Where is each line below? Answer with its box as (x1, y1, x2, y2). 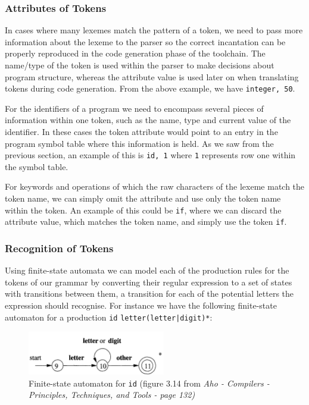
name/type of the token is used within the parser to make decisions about (5, 59, 274, 71)
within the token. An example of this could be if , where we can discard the (5, 203, 282, 216)
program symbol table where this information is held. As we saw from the (5, 137, 274, 149)
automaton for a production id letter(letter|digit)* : (5, 310, 213, 323)
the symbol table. (5, 160, 68, 172)
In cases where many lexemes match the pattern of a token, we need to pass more (5, 24, 303, 36)
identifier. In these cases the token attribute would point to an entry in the (5, 125, 278, 138)
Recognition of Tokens (5, 240, 114, 255)
